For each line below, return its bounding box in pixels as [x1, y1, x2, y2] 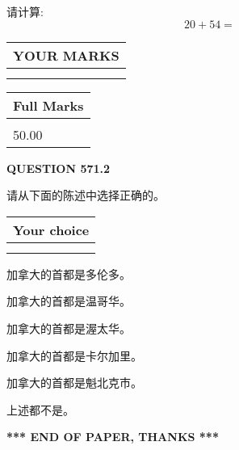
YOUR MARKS [13, 45, 119, 65]
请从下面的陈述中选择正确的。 [6, 187, 165, 204]
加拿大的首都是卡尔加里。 [6, 347, 142, 364]
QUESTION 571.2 [6, 159, 111, 176]
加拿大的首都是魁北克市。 [6, 374, 142, 391]
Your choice [13, 220, 90, 239]
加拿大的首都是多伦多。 [6, 265, 131, 282]
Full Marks [13, 95, 84, 115]
